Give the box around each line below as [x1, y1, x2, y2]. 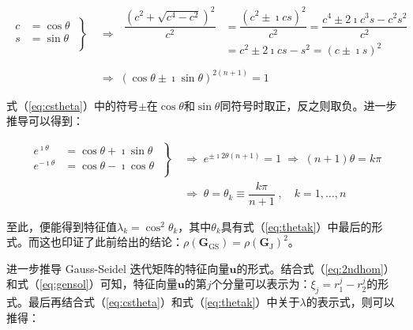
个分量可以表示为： [211, 275, 311, 292]
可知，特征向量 [99, 275, 178, 292]
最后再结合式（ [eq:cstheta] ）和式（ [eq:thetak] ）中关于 [28, 294, 300, 310]
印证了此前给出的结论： [61, 233, 183, 250]
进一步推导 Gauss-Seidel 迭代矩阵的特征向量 [6, 260, 230, 276]
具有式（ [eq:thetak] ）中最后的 [220, 218, 372, 234]
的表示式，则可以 [306, 294, 395, 310]
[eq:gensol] [39, 275, 89, 292]
